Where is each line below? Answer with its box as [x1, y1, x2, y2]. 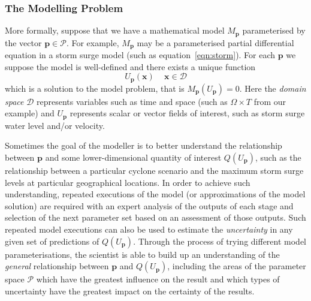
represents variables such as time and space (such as [37, 95, 228, 107]
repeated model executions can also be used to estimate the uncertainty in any [5, 222, 293, 235]
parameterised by [242, 24, 306, 37]
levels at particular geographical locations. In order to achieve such [5, 176, 250, 188]
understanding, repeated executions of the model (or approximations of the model [5, 188, 306, 200]
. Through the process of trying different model [133, 234, 306, 247]
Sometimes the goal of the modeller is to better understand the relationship [5, 139, 282, 152]
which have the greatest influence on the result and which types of [36, 273, 280, 285]
